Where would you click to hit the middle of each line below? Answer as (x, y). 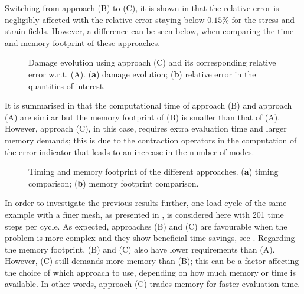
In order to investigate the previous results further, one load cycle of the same (146, 203)
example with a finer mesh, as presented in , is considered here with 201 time (144, 214)
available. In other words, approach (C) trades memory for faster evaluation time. (153, 284)
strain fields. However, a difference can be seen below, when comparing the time (149, 31)
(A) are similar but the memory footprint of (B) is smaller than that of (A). (143, 117)
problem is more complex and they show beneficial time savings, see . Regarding (150, 238)
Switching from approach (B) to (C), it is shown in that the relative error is (142, 8)
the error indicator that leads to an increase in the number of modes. (130, 151)
